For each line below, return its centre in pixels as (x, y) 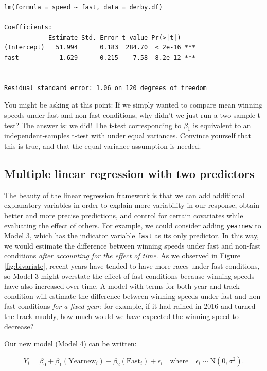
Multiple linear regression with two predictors (129, 173)
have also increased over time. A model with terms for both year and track (122, 286)
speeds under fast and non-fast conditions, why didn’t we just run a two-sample (130, 114)
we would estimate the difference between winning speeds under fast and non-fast (132, 245)
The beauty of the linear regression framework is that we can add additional (124, 195)
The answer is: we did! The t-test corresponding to (101, 125)
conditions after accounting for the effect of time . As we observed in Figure (122, 255)
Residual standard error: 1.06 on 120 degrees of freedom (105, 88)
